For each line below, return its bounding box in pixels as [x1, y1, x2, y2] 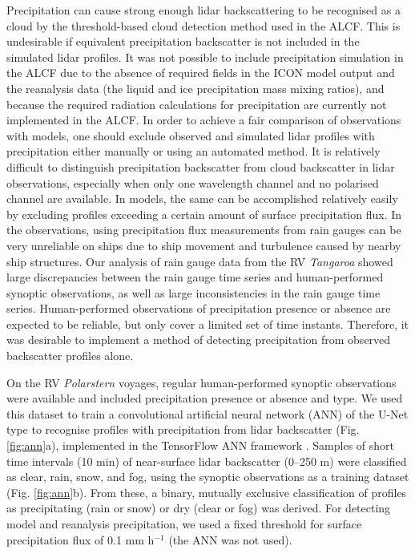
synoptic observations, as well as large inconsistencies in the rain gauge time [6, 284, 381, 301]
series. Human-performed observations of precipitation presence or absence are [6, 300, 391, 317]
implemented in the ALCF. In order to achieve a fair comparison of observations [6, 111, 401, 128]
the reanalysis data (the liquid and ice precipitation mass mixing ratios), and [6, 79, 385, 96]
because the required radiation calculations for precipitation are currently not [6, 95, 387, 112]
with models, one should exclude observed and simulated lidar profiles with [6, 127, 375, 144]
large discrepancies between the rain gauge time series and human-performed [6, 269, 384, 285]
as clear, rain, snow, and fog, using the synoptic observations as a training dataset [6, 468, 409, 485]
